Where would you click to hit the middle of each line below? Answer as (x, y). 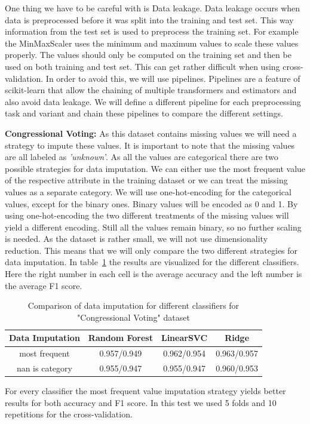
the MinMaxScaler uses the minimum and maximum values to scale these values (152, 43)
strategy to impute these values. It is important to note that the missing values (150, 145)
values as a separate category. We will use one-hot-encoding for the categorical (148, 191)
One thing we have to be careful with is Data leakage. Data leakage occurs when (153, 8)
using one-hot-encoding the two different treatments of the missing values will (147, 215)
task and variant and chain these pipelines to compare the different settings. (144, 113)
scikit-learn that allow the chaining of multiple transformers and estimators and (151, 90)
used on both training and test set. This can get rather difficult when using (142, 66)
